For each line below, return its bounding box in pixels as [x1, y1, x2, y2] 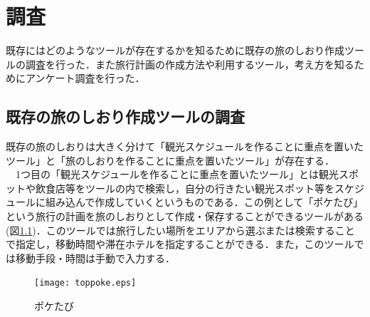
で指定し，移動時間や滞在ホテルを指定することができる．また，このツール [6, 237, 354, 251]
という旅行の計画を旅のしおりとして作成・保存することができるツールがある [6, 209, 364, 224]
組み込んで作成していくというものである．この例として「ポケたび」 [45, 194, 364, 209]
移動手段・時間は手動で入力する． [15, 250, 175, 265]
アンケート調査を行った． [25, 71, 145, 85]
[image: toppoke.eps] [34, 278, 137, 289]
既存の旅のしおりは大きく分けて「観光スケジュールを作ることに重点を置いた [6, 139, 364, 154]
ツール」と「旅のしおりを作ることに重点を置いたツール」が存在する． [6, 152, 334, 167]
